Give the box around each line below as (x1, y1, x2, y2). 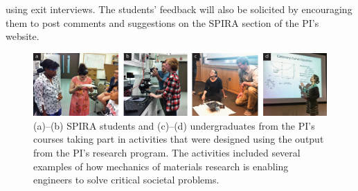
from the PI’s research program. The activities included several (33, 145, 301, 160)
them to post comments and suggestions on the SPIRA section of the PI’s (6, 15, 319, 30)
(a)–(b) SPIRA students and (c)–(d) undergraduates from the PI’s (33, 118, 315, 132)
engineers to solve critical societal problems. (33, 172, 220, 187)
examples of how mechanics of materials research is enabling (33, 159, 289, 173)
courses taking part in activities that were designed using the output (33, 132, 324, 146)
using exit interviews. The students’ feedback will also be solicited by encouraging (6, 2, 352, 16)
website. (6, 29, 39, 43)
